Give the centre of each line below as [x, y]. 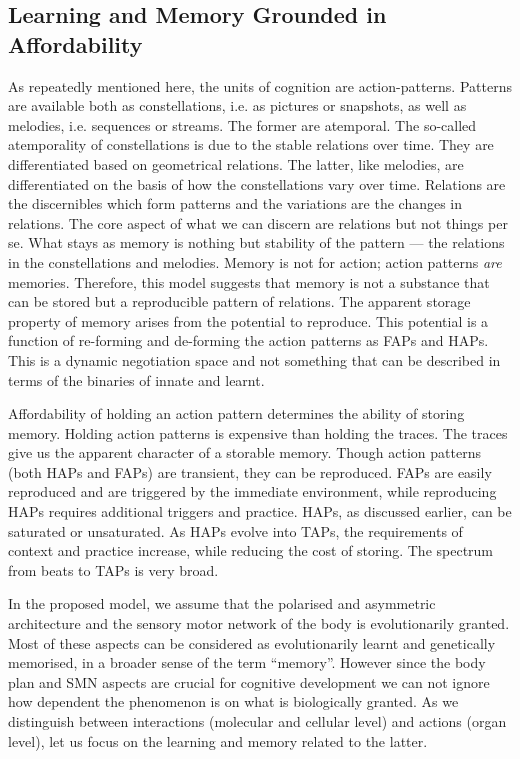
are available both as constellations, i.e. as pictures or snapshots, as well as [237, 105]
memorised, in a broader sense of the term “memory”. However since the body [247, 662]
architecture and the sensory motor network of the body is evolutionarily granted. [259, 623]
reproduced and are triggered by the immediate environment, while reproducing [252, 491]
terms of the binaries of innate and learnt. [136, 379]
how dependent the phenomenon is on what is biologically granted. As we [233, 701]
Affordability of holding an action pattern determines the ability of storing [236, 413]
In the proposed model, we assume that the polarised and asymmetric [222, 603]
